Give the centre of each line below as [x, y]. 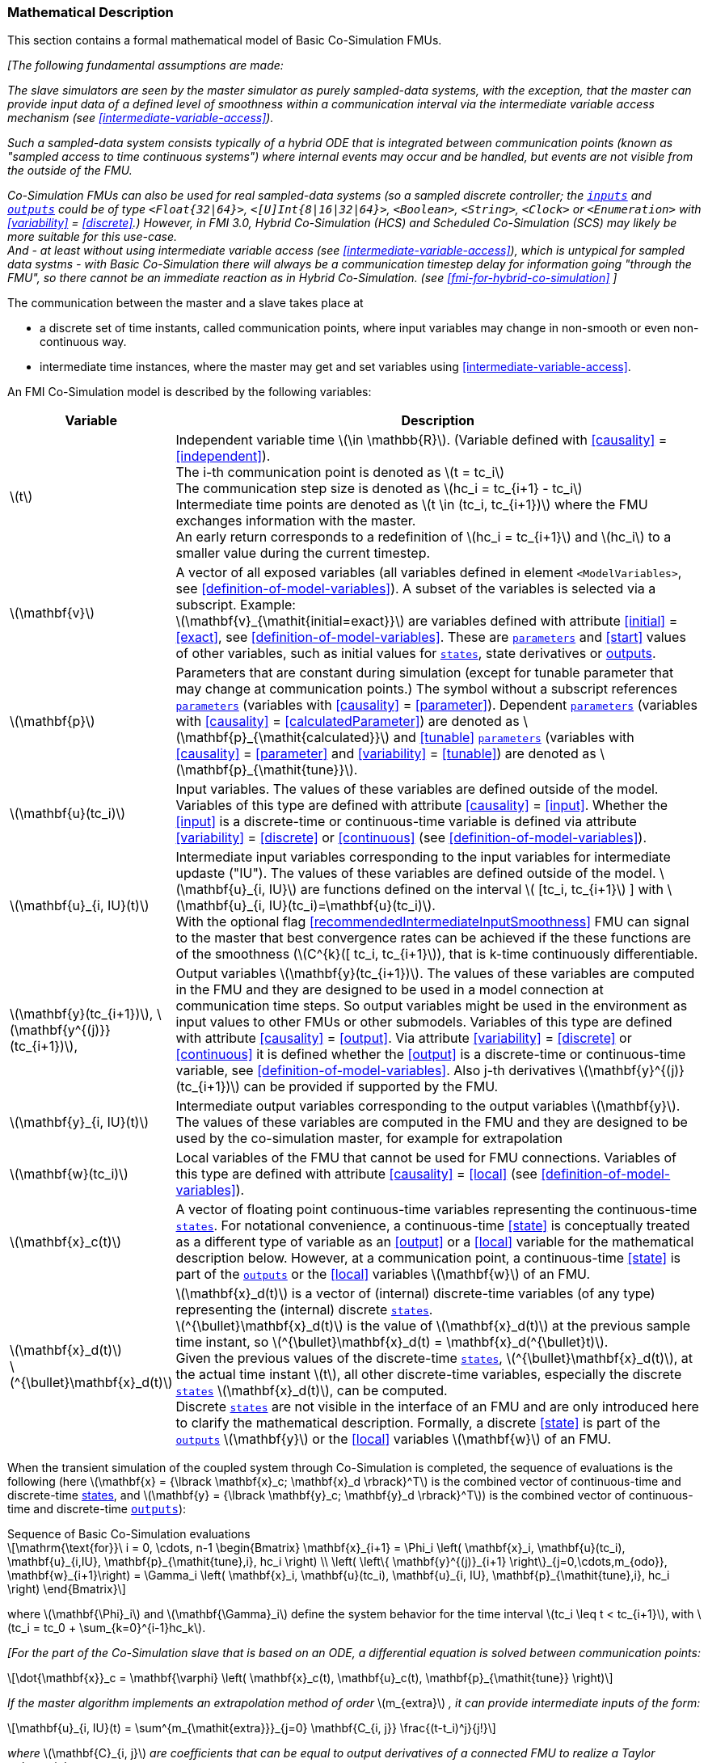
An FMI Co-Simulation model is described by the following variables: [190, 392]
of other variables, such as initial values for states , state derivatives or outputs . [416, 654]
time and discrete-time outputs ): [97, 1509]
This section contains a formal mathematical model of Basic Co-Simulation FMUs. [225, 40]
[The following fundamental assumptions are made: [145, 65]
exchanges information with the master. [296, 521]
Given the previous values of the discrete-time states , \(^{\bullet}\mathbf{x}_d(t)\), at [434, 1358]
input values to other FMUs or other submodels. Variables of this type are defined [424, 1022]
